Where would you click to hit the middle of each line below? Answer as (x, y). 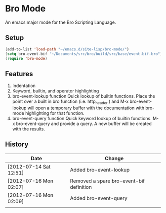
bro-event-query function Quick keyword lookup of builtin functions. (82, 118)
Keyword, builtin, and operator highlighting (56, 91)
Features (19, 74)
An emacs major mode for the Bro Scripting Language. (61, 22)
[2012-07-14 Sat (29, 167)
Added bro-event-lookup (100, 170)
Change (114, 158)
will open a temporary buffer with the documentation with (86, 108)
